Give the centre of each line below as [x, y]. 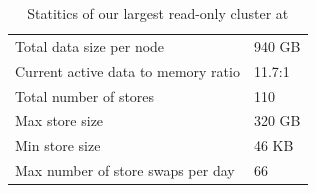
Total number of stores [85, 95]
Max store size [59, 120]
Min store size [58, 145]
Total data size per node [90, 45]
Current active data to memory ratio [127, 70]
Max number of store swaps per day [125, 170]
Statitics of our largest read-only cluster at [158, 13]
